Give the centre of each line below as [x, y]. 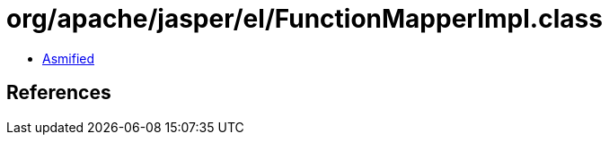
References [59, 93]
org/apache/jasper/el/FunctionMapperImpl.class [304, 19]
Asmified [69, 58]
